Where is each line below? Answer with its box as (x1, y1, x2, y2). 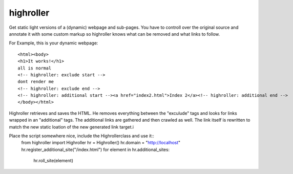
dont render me (18, 79, 54, 85)
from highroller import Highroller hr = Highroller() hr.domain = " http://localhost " (21, 140, 181, 146)
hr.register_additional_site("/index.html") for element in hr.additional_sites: (21, 147, 170, 152)
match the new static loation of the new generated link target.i (9, 124, 134, 130)
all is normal (18, 65, 51, 71)
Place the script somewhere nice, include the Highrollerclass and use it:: (9, 133, 154, 139)
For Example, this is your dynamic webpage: (9, 40, 98, 46)
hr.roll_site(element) (33, 158, 73, 164)
